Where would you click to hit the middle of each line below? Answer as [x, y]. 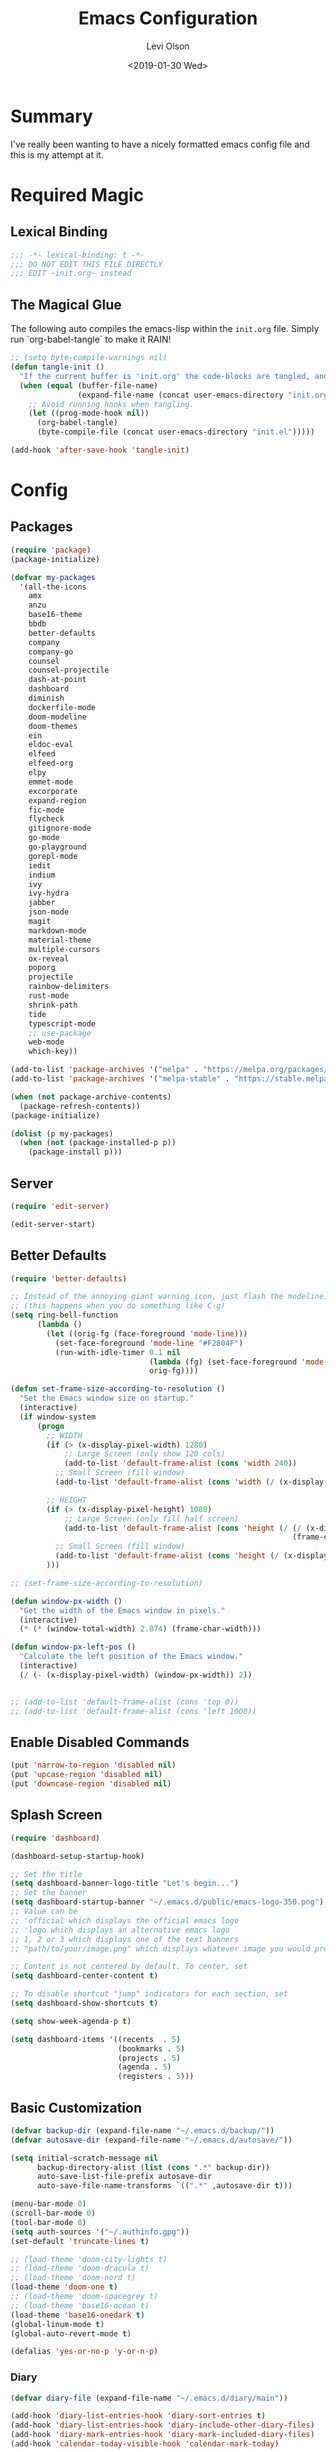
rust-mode [49, 996]
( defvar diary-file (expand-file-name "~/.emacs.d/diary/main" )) [149, 2398]
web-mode [46, 1042]
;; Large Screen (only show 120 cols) [144, 1454]
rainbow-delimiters [69, 987]
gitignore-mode [60, 828]
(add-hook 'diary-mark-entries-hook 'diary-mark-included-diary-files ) [162, 2435]
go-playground [57, 847]
